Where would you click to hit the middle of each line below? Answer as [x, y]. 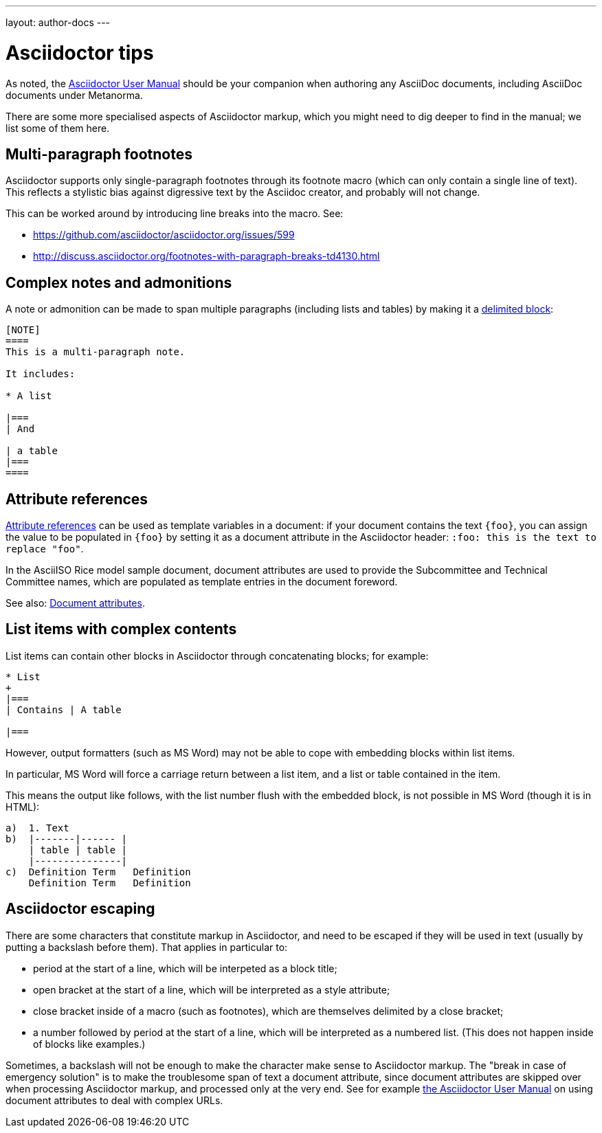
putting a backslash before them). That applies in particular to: [147, 947]
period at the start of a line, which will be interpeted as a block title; [185, 968]
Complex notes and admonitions [119, 282]
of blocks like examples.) [89, 1044]
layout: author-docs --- [58, 22]
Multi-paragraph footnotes [99, 154]
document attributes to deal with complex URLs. [114, 1100]
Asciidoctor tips [80, 53]
